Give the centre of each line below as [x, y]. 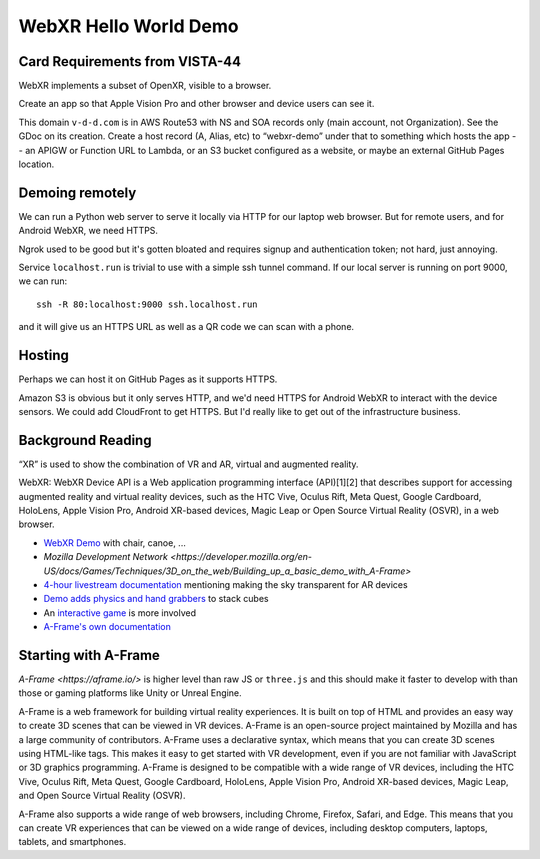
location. [36, 164]
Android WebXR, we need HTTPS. [88, 231]
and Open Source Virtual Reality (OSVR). [102, 796]
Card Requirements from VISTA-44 [130, 61]
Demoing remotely [77, 192]
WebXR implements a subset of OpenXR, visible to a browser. [145, 86]
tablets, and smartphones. [72, 842]
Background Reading [85, 440]
